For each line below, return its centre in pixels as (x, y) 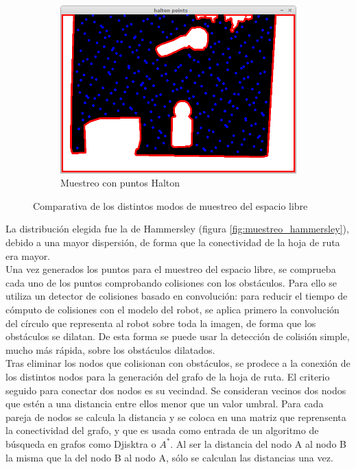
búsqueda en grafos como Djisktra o (81, 443)
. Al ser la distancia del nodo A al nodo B (258, 443)
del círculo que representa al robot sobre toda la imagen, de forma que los (161, 323)
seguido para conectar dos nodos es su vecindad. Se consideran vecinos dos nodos (176, 390)
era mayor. (28, 255)
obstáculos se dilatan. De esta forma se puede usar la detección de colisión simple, (178, 336)
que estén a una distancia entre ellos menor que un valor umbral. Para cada (165, 404)
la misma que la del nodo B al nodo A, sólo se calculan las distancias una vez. (169, 457)
